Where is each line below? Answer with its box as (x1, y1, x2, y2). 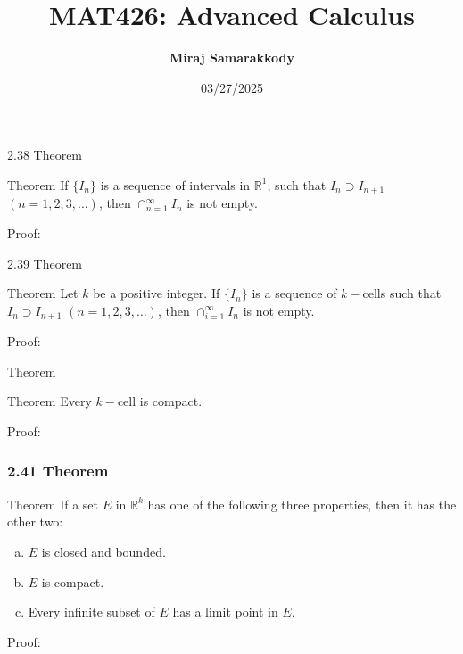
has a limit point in (172, 602, 278, 621)
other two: (7, 512, 63, 531)
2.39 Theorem (7, 253, 83, 272)
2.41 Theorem (7, 459, 109, 482)
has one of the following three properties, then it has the (147, 494, 457, 513)
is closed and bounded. (41, 542, 166, 560)
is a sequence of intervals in (100, 175, 251, 194)
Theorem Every (7, 392, 92, 410)
